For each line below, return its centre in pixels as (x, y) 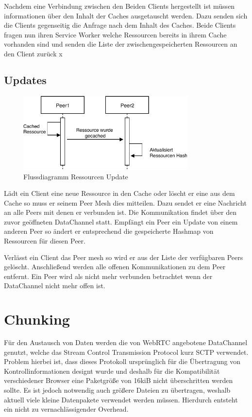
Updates (25, 79)
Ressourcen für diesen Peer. (45, 240)
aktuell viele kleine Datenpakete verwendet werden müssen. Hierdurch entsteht (121, 399)
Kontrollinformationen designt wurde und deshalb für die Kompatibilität (112, 371)
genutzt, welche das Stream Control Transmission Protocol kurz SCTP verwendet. (126, 352)
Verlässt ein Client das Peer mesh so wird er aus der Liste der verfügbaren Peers (124, 257)
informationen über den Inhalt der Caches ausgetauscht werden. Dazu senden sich (126, 15)
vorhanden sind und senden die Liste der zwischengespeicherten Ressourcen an (121, 44)
